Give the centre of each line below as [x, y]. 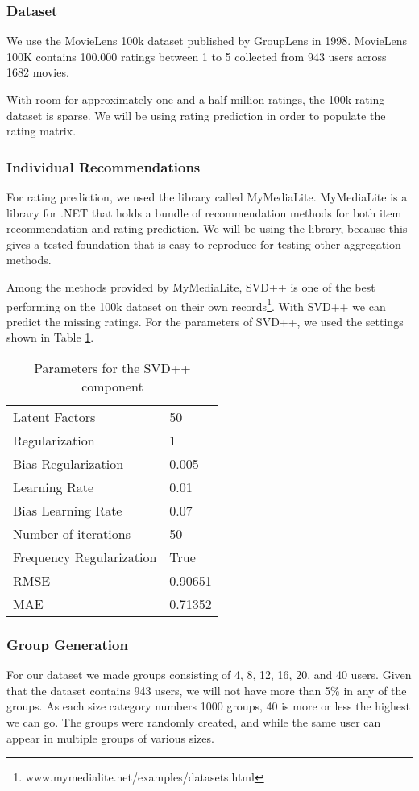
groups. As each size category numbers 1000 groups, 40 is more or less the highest [208, 706]
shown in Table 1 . [50, 337]
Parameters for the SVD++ [112, 368]
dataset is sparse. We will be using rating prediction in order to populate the [196, 115]
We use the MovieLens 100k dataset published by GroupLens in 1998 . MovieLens [207, 41]
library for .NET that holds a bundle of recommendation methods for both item [204, 212]
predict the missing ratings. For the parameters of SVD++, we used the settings [205, 321]
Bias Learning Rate [68, 510]
